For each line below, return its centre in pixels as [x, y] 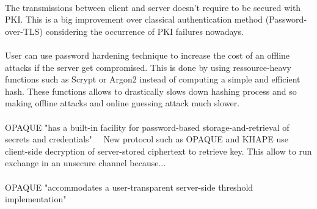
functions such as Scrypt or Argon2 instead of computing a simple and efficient [153, 79]
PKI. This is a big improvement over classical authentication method [134, 19]
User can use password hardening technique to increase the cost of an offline [148, 55]
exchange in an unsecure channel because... [86, 163]
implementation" [36, 199]
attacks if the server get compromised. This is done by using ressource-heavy [148, 67]
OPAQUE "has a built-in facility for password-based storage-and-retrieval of [147, 127]
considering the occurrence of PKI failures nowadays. [144, 31]
